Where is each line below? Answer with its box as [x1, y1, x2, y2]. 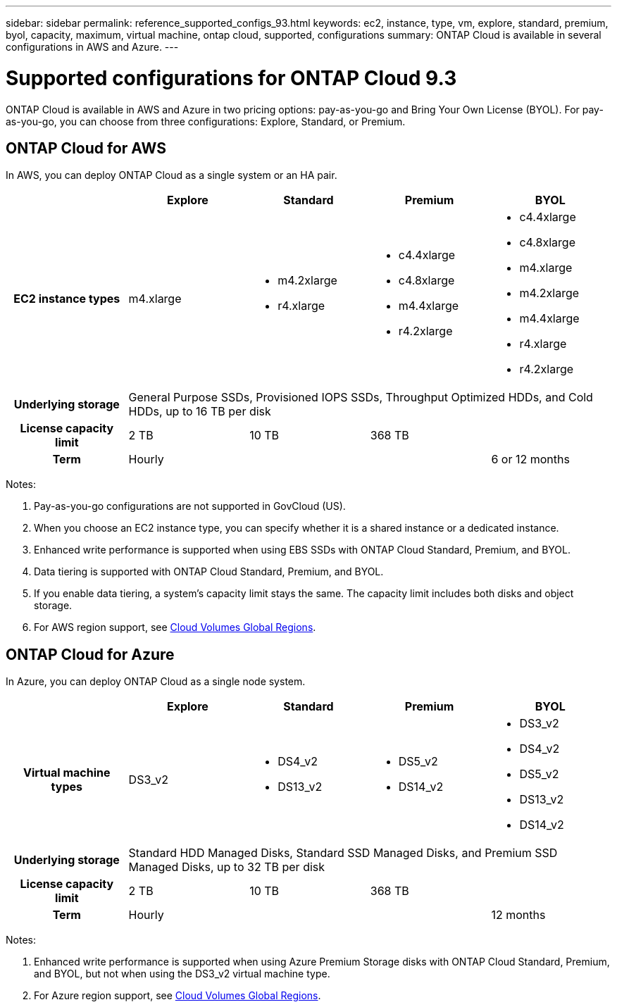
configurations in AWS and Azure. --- [6, 41, 179, 53]
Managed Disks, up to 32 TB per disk [128, 860, 325, 875]
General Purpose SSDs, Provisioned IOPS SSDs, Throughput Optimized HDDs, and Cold [128, 390, 593, 405]
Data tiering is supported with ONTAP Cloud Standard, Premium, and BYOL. [34, 565, 384, 578]
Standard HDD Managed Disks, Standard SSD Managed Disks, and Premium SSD [128, 846, 558, 861]
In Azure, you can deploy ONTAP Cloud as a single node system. [6, 675, 306, 688]
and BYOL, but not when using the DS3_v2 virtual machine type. [34, 968, 330, 980]
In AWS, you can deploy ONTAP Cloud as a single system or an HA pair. [6, 169, 337, 182]
